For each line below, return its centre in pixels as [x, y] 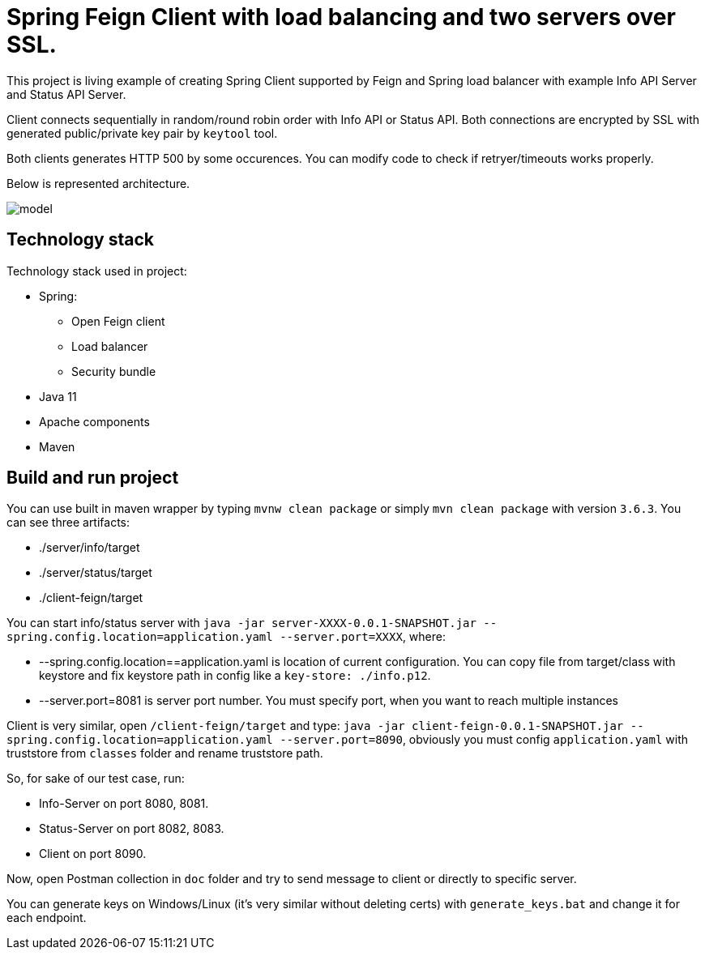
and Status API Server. [66, 94]
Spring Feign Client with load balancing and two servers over [341, 17]
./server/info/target [90, 548]
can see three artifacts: [68, 523]
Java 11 [58, 396]
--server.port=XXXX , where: [363, 637]
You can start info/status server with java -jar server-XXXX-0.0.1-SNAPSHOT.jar [241, 623]
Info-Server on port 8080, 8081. [124, 804]
